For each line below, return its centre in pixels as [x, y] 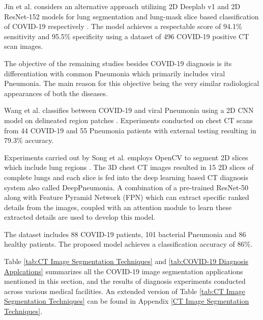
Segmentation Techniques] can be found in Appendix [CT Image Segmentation [127, 301]
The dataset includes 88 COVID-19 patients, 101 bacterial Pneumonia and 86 [125, 234]
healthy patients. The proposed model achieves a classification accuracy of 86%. [128, 244]
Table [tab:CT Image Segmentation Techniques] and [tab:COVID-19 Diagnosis [126, 261]
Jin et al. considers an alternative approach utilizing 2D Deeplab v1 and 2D [122, 6]
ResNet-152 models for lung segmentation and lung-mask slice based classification [131, 16]
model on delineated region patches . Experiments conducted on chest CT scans [129, 120]
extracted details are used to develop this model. [80, 217]
